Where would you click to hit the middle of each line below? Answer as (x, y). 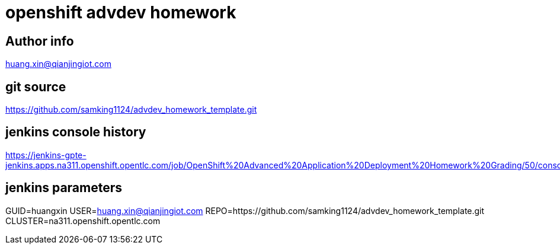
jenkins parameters (64, 188)
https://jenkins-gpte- (46, 155)
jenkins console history (76, 132)
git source (36, 87)
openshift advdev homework (121, 12)
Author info (40, 41)
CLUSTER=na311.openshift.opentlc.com (83, 221)
